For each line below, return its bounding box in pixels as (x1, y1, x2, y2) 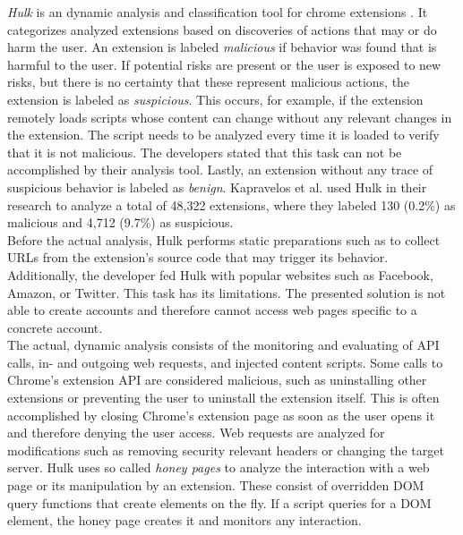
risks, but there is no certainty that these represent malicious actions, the (7, 72, 410, 91)
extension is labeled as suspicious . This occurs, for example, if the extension (7, 89, 424, 108)
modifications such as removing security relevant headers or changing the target (7, 440, 444, 459)
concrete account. (7, 318, 103, 336)
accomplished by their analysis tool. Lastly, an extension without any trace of (7, 160, 433, 179)
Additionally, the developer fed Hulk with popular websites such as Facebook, (7, 265, 433, 284)
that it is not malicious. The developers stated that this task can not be (7, 142, 402, 161)
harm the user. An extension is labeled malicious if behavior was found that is (7, 38, 437, 56)
